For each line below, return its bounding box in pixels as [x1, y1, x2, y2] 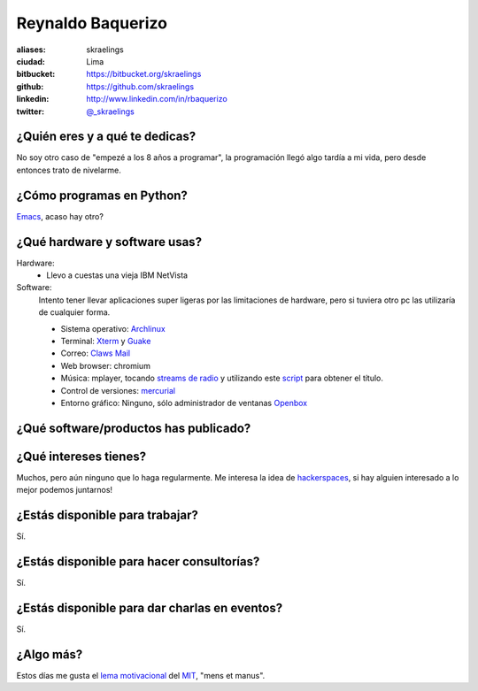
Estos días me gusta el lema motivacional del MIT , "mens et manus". [16, 670, 266, 680]
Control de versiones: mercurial [60, 385, 176, 395]
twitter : [16, 106, 44, 117]
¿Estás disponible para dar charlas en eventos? [16, 600, 283, 615]
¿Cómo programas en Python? [16, 188, 188, 203]
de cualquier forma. [38, 307, 111, 318]
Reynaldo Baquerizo [16, 13, 168, 33]
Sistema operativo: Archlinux [60, 323, 166, 334]
